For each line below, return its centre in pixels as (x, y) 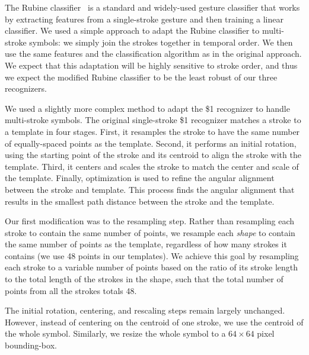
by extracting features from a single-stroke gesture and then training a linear (144, 19)
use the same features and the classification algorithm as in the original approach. (153, 54)
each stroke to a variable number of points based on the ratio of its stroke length (152, 267)
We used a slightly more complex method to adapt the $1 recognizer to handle (147, 108)
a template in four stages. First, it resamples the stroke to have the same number (152, 131)
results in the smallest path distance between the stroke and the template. (140, 201)
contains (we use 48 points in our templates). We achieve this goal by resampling (152, 255)
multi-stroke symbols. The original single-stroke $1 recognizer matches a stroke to (153, 120)
